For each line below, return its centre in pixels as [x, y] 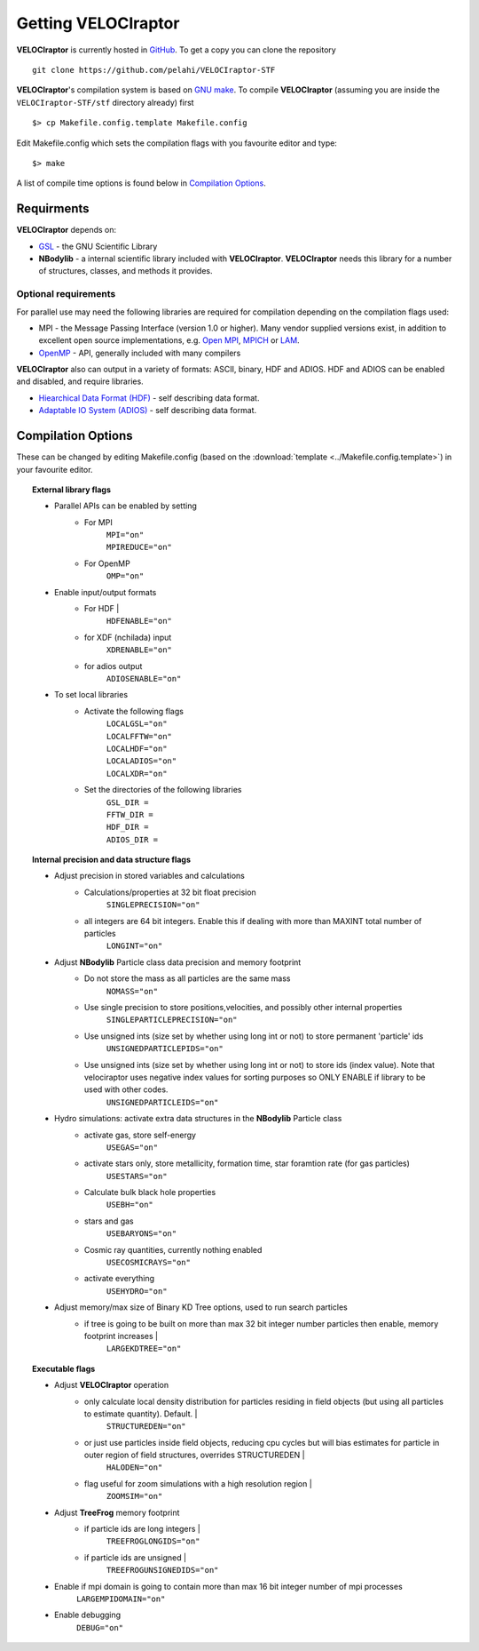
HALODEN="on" [135, 1468]
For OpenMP [107, 563]
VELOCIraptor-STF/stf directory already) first [105, 102]
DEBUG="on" [100, 1627]
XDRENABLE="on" [140, 650]
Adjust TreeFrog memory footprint [117, 1512]
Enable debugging [88, 1615]
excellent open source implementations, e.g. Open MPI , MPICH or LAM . [169, 340]
